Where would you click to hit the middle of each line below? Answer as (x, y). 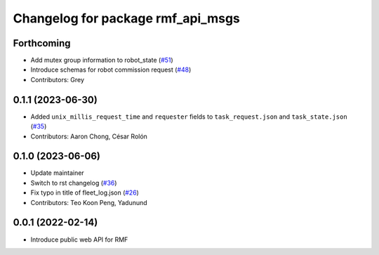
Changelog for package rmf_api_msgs (126, 18)
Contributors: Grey (57, 79)
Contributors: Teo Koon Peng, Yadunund (89, 202)
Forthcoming (42, 43)
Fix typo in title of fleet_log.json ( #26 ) (85, 192)
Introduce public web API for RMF (79, 240)
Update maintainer (57, 173)
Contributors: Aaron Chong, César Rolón (89, 136)
